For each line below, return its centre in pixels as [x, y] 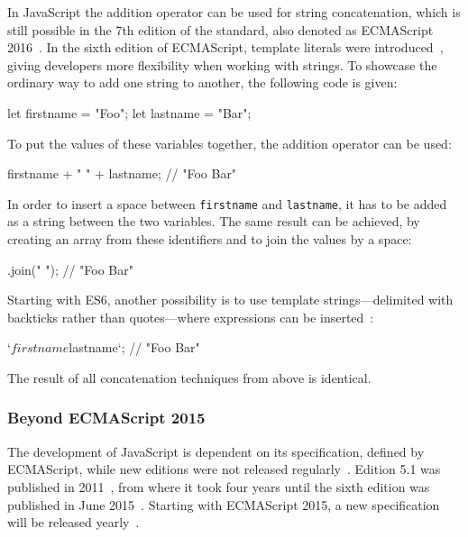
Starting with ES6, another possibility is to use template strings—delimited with [230, 300]
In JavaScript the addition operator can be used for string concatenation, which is [234, 12]
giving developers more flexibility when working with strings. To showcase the [222, 64]
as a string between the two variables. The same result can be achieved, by [214, 221]
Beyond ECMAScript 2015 [106, 418]
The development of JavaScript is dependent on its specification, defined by [216, 451]
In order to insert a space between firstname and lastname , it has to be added [227, 203]
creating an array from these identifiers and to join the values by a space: [210, 239]
